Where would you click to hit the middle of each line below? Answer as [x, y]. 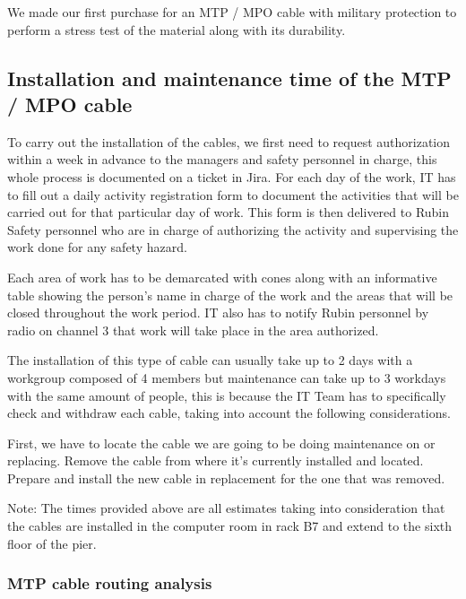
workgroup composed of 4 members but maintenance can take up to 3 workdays [227, 377]
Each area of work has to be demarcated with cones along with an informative [222, 277]
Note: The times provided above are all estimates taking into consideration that [226, 508]
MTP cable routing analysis [110, 583]
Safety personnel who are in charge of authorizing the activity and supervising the [233, 229]
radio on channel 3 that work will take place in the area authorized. [193, 330]
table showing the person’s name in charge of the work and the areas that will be [230, 295]
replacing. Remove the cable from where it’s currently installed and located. [216, 460]
